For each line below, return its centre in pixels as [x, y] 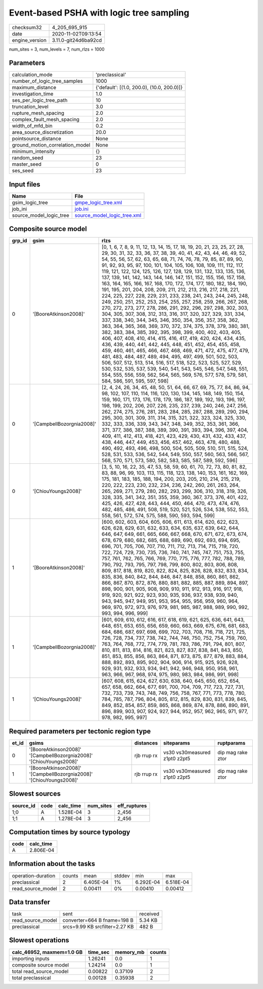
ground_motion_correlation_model [51, 145]
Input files [25, 184]
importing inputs [31, 958]
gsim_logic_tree [30, 202]
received [149, 914]
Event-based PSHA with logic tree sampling [99, 13]
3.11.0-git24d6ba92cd [77, 40]
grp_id [19, 241]
